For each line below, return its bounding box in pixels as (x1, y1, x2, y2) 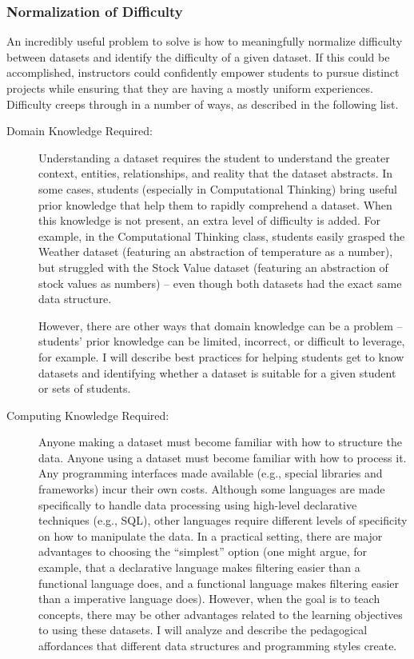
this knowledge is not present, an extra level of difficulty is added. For (38, 212, 381, 229)
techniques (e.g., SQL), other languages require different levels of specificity (38, 512, 408, 529)
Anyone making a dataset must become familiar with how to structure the (38, 433, 402, 450)
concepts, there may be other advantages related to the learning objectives (38, 605, 403, 622)
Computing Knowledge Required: (6, 406, 169, 423)
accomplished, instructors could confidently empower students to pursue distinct (6, 64, 400, 81)
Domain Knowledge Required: (6, 122, 153, 139)
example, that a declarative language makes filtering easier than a (38, 559, 360, 576)
